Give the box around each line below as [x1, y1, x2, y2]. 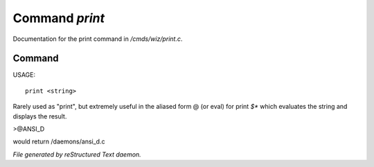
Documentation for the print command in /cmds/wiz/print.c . [12, 35, 183, 43]
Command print [12, 10, 105, 26]
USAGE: [12, 71, 36, 79]
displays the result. [12, 112, 67, 121]
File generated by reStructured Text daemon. [12, 150, 141, 159]
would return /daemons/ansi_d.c [12, 137, 105, 146]
